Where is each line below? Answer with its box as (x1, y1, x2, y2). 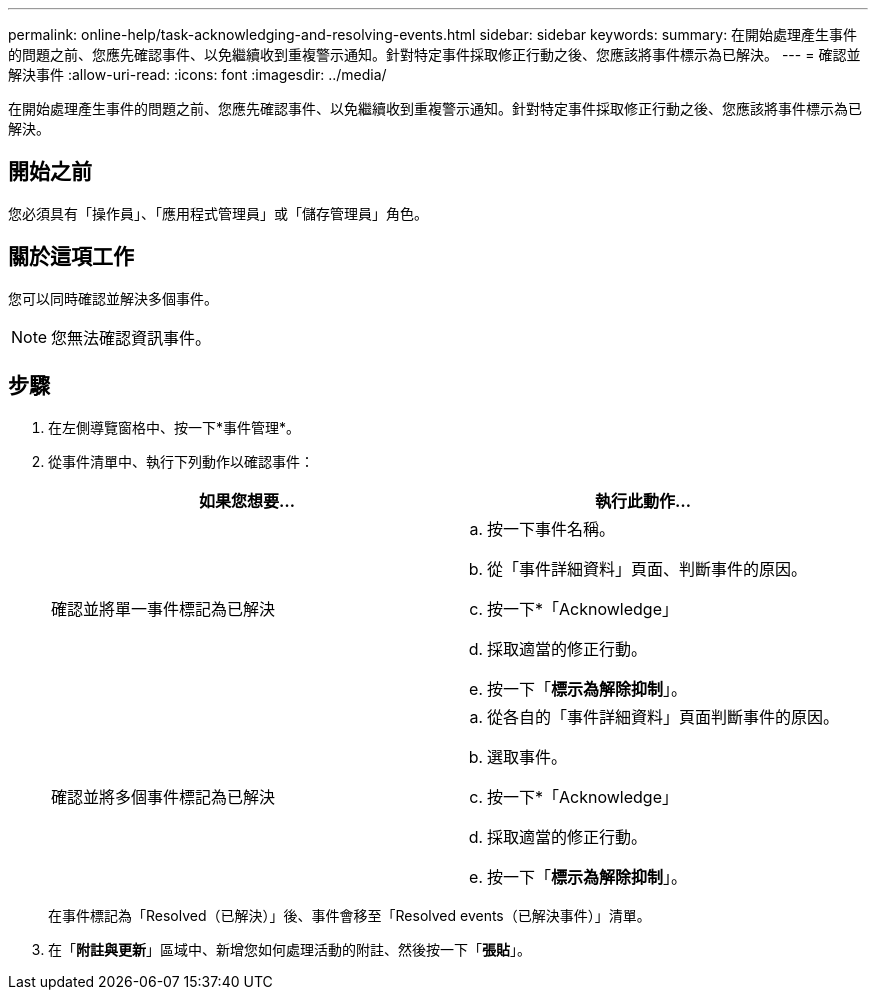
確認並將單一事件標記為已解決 (51, 598, 276, 619)
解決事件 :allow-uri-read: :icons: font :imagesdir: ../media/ (8, 66, 387, 83)
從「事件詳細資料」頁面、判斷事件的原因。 (487, 558, 808, 579)
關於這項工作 (8, 244, 134, 270)
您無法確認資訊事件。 (51, 327, 212, 348)
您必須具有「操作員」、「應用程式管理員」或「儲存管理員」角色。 (8, 204, 428, 222)
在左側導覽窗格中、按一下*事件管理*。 (48, 418, 301, 436)
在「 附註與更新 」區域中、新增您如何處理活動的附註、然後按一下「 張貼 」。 (48, 940, 531, 958)
